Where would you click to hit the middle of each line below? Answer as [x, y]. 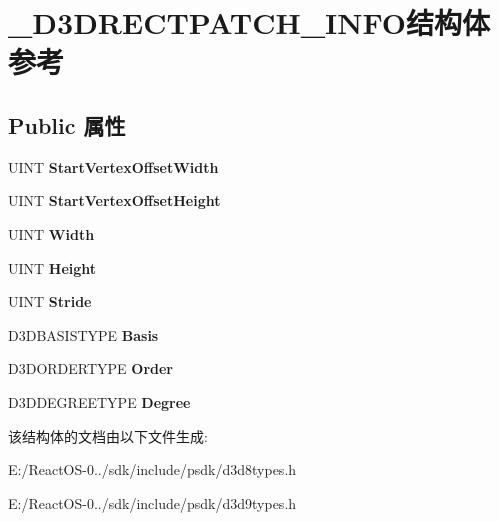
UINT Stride [50, 301]
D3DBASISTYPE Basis [83, 334]
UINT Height [52, 267]
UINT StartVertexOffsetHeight [114, 200]
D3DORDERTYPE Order [91, 368]
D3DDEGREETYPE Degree [99, 401]
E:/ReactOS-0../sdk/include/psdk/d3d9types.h [152, 502]
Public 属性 [67, 124]
